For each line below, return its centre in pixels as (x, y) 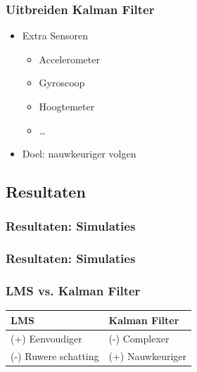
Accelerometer (69, 59)
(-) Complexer (139, 338)
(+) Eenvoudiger (46, 338)
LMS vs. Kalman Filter (73, 291)
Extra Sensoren (55, 36)
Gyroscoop (62, 83)
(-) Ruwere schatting (55, 355)
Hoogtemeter (67, 106)
